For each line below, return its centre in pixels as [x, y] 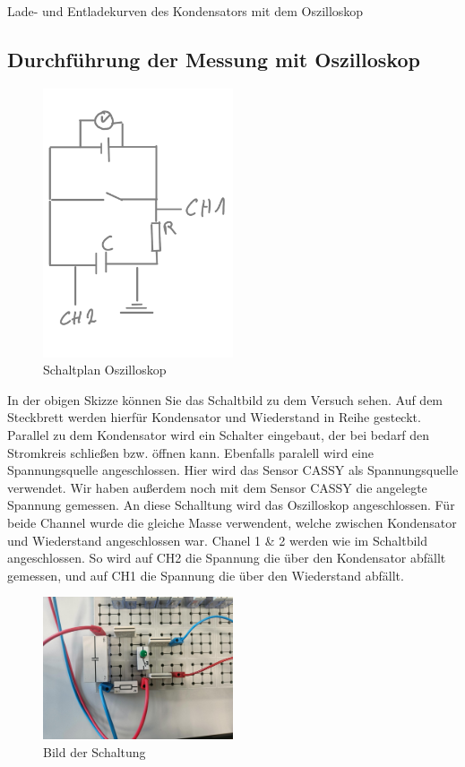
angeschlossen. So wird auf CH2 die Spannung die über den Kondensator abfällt [227, 558]
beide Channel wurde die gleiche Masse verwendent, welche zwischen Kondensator [232, 522]
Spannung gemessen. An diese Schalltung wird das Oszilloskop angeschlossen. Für [231, 505]
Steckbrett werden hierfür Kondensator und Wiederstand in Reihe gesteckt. [214, 417]
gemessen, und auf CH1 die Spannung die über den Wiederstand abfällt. [206, 575]
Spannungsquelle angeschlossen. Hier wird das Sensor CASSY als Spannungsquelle [233, 470]
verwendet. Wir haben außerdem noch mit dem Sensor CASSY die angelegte [217, 487]
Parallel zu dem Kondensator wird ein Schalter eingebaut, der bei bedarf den [219, 435]
